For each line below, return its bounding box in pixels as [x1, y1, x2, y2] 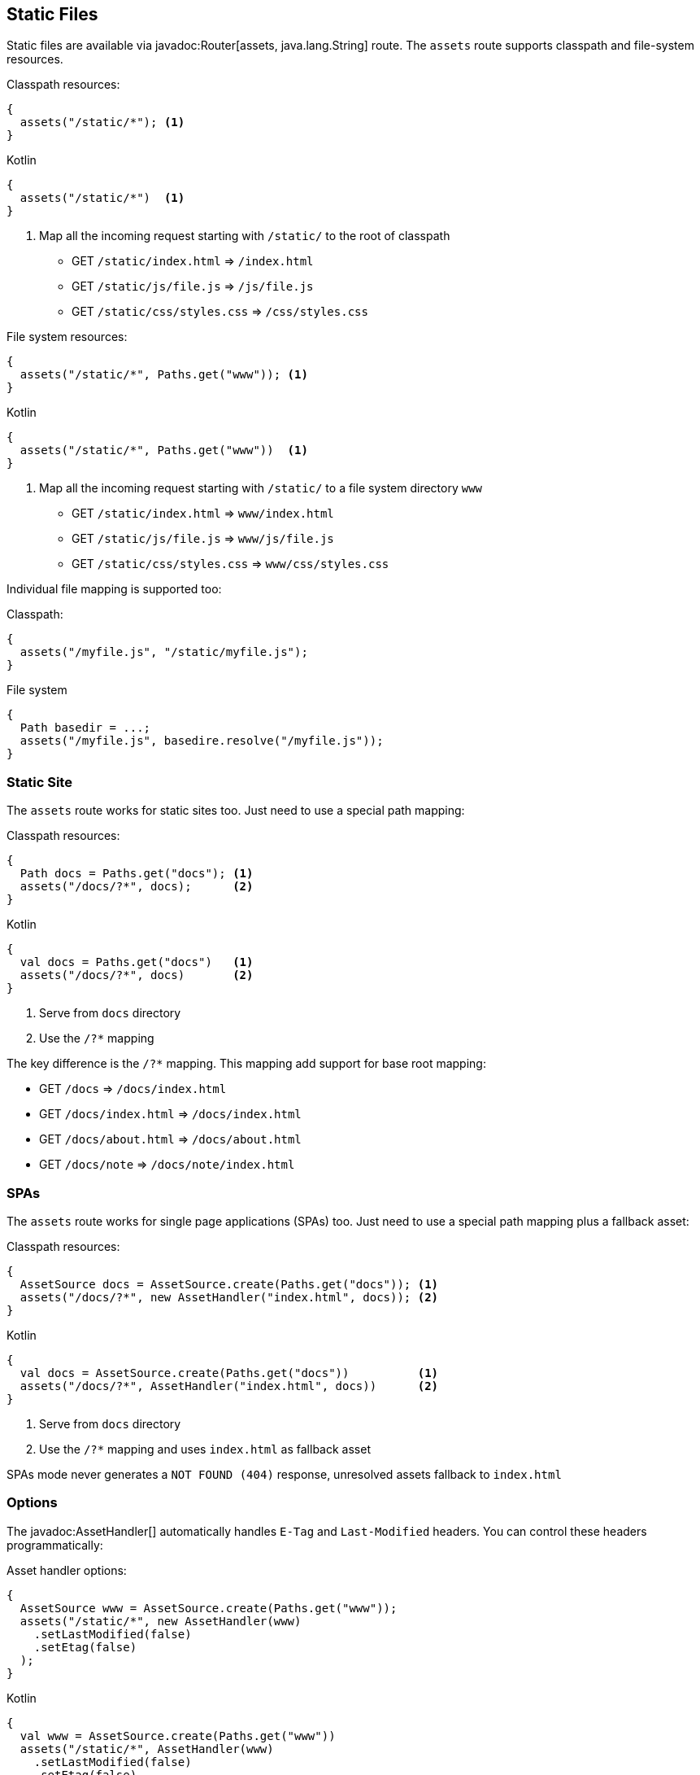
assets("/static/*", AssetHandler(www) [20, 1742, 274, 1755]
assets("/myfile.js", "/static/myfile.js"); [20, 645, 308, 659]
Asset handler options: [7, 1563, 127, 1577]
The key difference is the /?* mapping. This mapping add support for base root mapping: [7, 1056, 486, 1071]
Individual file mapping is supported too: [7, 582, 222, 597]
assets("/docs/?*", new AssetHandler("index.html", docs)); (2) [20, 1290, 439, 1304]
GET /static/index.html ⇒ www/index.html [72, 506, 334, 521]
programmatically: [7, 1537, 103, 1552]
